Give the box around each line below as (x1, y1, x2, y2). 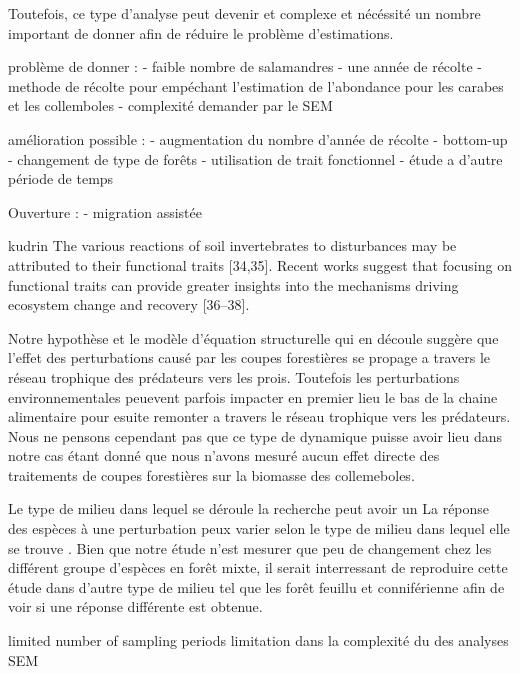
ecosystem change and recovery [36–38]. (8, 294, 250, 315)
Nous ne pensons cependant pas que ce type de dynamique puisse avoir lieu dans (8, 425, 503, 446)
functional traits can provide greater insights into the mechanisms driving (8, 274, 459, 295)
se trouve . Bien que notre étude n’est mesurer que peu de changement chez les (8, 537, 492, 558)
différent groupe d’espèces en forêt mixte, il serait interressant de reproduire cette (8, 557, 508, 578)
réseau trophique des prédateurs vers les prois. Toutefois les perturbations (8, 366, 460, 387)
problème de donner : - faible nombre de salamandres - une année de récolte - (8, 56, 482, 77)
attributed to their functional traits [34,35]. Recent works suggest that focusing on (8, 254, 512, 275)
